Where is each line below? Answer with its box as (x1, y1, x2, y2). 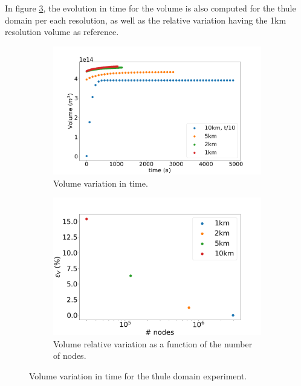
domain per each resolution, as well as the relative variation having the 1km (5, 13, 286, 26)
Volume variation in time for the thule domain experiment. (29, 370, 247, 382)
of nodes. (53, 349, 86, 362)
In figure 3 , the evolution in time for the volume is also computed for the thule (5, 2, 296, 14)
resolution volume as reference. (5, 25, 119, 38)
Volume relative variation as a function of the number (53, 337, 253, 350)
